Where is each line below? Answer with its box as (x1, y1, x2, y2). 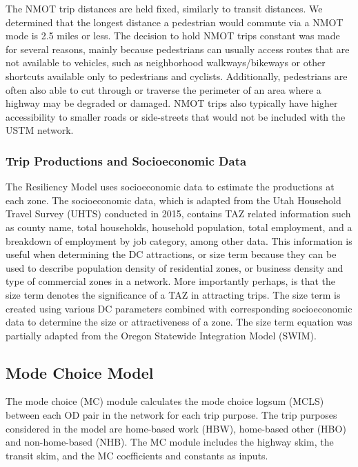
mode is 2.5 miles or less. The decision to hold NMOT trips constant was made (6, 28, 340, 43)
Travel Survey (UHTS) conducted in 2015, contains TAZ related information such (6, 206, 351, 221)
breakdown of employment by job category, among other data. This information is (6, 233, 352, 248)
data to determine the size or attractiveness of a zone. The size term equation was (6, 315, 352, 329)
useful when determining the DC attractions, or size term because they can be (6, 247, 337, 261)
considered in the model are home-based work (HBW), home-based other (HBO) (6, 421, 346, 435)
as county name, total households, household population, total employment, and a (6, 219, 352, 234)
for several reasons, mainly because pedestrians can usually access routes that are (6, 41, 350, 56)
